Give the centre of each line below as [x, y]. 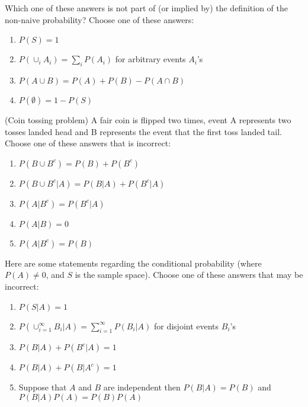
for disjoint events [186, 326]
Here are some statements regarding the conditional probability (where [133, 263]
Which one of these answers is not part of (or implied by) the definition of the [146, 8]
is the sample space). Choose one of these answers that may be [189, 275]
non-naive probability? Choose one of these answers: [100, 19]
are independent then [142, 387]
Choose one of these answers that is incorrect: [88, 143]
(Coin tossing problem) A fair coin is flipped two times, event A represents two [148, 119]
